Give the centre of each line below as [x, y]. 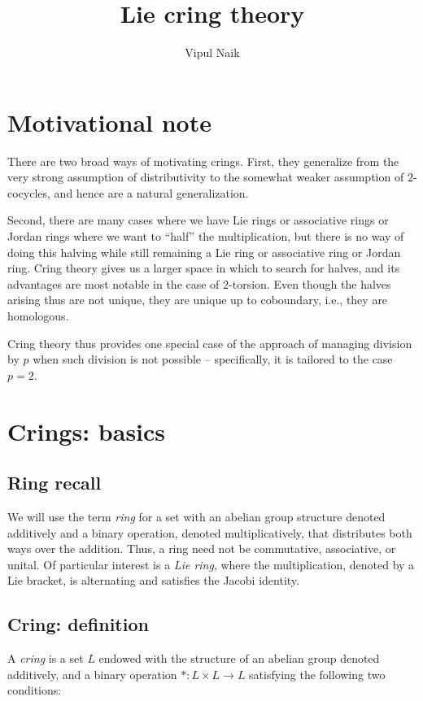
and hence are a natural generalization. [151, 192]
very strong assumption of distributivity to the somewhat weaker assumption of [206, 177]
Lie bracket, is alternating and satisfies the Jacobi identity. [153, 580]
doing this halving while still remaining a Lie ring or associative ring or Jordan [204, 252]
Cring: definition [78, 624]
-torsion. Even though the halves [310, 283]
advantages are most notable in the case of [113, 283]
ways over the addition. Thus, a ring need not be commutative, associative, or [202, 549]
